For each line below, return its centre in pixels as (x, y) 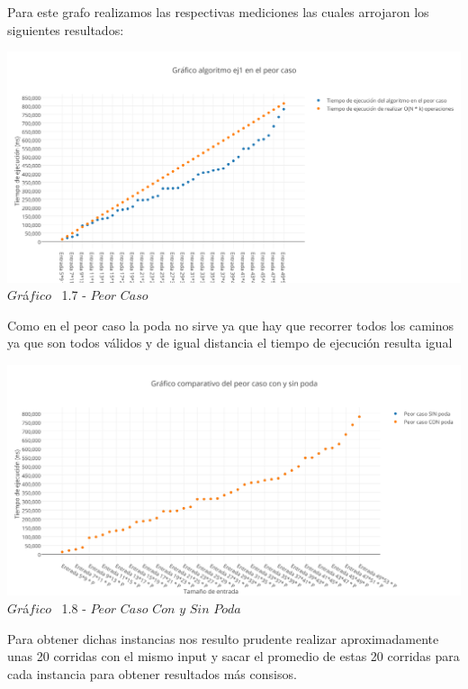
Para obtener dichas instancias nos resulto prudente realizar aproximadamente (223, 638)
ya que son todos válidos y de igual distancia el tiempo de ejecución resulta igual (230, 343)
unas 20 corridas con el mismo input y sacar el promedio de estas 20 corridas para (234, 656)
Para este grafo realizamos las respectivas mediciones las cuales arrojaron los (218, 12)
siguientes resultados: (66, 29)
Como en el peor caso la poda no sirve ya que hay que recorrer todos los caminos (231, 325)
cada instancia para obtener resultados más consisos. (152, 673)
